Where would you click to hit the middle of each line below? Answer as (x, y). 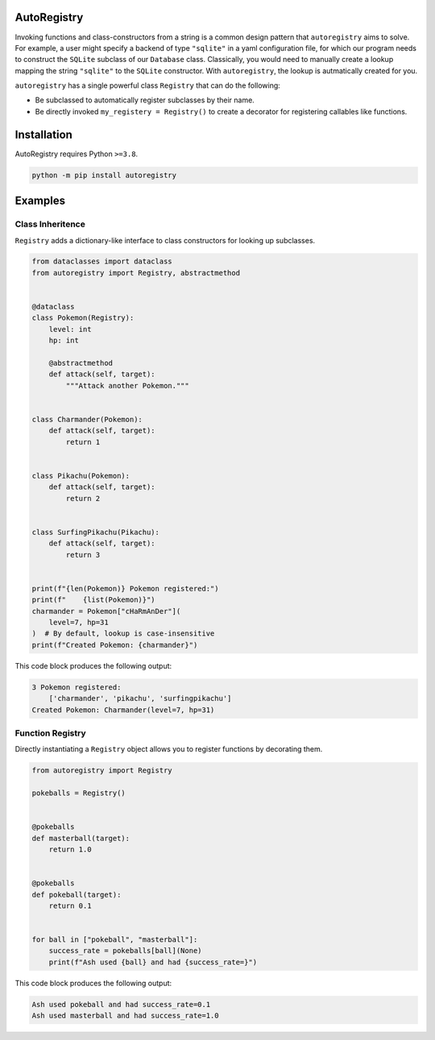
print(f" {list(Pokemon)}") (94, 600)
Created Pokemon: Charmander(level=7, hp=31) (123, 710)
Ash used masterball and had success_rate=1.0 (125, 1016)
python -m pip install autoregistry (104, 175)
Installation (43, 134)
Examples (40, 201)
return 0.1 (70, 905)
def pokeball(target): (77, 895)
